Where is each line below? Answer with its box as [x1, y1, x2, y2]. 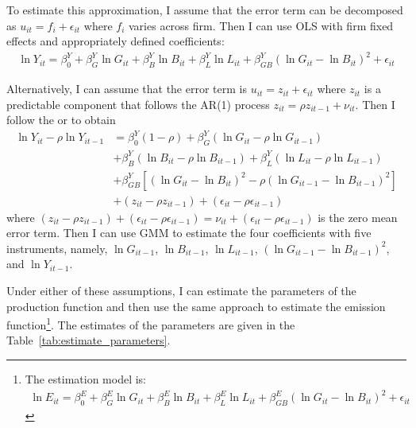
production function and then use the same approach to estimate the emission [6, 298, 386, 314]
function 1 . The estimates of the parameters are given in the [6, 314, 295, 333]
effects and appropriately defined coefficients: [6, 33, 225, 49]
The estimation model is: [25, 371, 146, 387]
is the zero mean [318, 208, 398, 225]
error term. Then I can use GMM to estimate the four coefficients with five [6, 224, 372, 241]
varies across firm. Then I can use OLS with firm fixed [129, 17, 394, 33]
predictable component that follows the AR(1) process [6, 95, 270, 112]
